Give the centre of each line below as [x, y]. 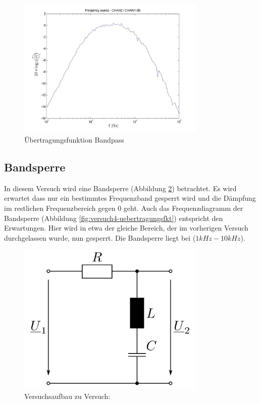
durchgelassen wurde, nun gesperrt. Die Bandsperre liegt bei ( [100, 237]
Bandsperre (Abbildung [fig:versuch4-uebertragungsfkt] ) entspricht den [114, 218]
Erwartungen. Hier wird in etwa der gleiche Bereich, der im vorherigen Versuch [126, 228]
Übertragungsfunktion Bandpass [74, 139]
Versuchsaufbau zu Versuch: [67, 396]
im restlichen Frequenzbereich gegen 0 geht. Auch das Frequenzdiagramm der [124, 208]
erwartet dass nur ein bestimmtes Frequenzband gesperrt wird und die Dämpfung [130, 198]
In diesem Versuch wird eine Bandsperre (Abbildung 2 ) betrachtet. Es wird [120, 188]
